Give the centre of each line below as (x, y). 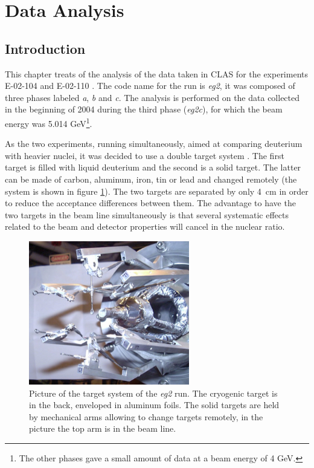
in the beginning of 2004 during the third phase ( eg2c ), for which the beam (144, 109)
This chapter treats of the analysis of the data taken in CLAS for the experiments (156, 73)
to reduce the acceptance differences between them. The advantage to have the (150, 203)
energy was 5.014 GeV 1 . (49, 122)
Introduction (45, 48)
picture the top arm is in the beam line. (103, 428)
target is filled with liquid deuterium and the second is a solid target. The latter (153, 167)
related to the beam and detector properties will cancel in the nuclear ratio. (145, 226)
